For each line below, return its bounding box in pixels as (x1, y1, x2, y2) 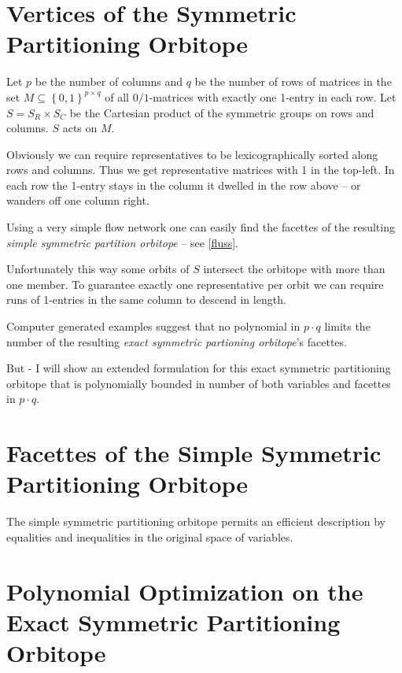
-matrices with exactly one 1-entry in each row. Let (149, 88, 396, 105)
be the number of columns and (35, 73, 183, 90)
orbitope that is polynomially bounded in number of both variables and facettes (6, 375, 391, 391)
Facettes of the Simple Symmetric (6, 437, 382, 469)
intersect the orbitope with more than (203, 261, 385, 277)
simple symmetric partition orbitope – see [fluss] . (6, 234, 238, 250)
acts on (62, 120, 98, 136)
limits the (324, 318, 371, 335)
